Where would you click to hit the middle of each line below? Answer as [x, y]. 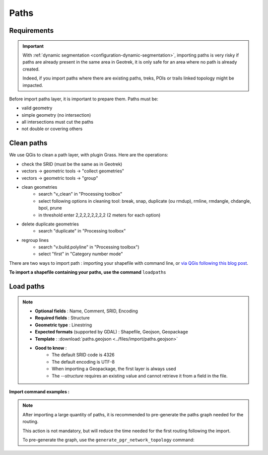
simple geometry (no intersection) [56, 115]
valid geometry [37, 108]
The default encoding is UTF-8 [83, 362]
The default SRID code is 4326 [83, 355]
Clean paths [28, 143]
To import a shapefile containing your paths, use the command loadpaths [88, 272]
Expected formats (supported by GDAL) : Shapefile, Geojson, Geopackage [111, 332]
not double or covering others [52, 129]
